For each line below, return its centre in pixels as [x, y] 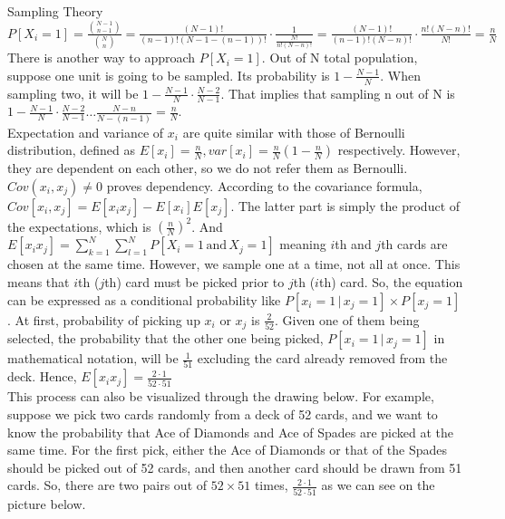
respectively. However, [399, 150]
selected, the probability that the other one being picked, [165, 338]
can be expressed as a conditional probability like [144, 299]
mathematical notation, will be [93, 358]
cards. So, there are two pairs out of [107, 485]
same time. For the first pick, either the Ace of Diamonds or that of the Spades [227, 450]
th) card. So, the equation [391, 282]
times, [271, 485]
